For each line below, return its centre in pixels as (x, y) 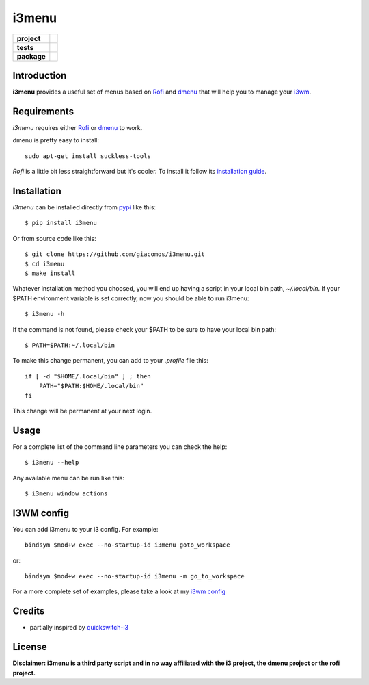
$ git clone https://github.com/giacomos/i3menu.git (115, 254)
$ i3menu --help (52, 463)
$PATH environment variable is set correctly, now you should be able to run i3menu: (131, 298)
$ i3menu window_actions (66, 493)
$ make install (50, 273)
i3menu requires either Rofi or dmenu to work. (78, 127)
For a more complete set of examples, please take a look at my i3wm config (119, 591)
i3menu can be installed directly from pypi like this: (84, 207)
